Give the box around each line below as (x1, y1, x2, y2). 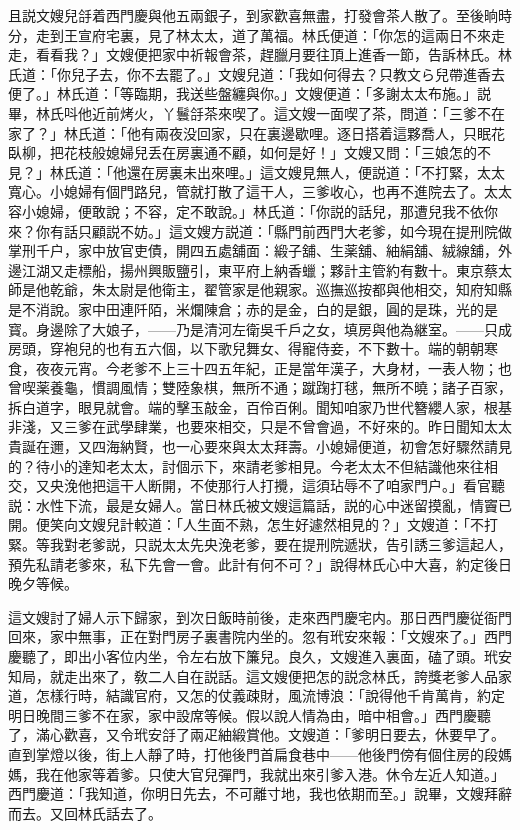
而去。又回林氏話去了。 (8, 802, 162, 823)
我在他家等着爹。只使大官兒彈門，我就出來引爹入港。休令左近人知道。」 (35, 763, 505, 784)
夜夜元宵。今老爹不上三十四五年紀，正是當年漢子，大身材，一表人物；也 (35, 357, 512, 378)
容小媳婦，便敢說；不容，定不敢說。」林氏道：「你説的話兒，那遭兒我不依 (8, 200, 484, 221)
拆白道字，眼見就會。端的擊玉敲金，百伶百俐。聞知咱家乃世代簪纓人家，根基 (8, 396, 512, 417)
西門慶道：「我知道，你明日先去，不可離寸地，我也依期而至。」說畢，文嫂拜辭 (8, 783, 512, 804)
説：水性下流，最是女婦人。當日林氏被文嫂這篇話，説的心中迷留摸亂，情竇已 (8, 494, 512, 515)
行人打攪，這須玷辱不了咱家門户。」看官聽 (231, 475, 505, 496)
